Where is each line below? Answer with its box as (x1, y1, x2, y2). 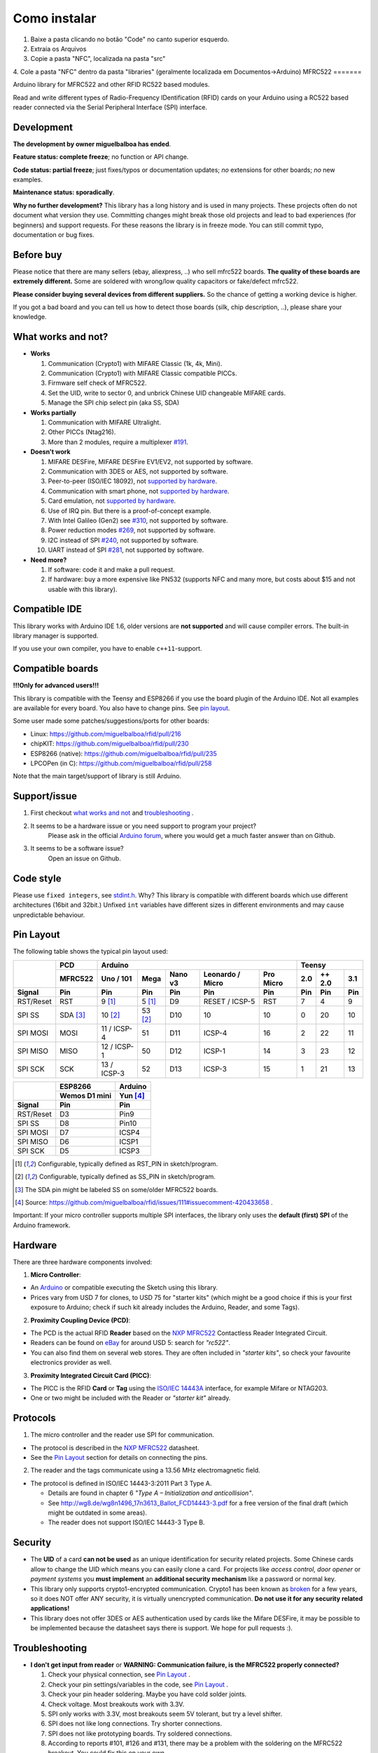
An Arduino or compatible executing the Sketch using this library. (30, 1283, 218, 1292)
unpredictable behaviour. (13, 910, 85, 919)
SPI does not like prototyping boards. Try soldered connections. (48, 1729, 232, 1738)
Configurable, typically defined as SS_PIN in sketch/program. (38, 1172, 216, 1181)
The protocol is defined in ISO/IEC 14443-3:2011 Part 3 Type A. (30, 1479, 212, 1487)
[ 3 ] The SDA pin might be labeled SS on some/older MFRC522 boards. (15, 1185, 218, 1193)
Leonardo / (203, 969, 241, 979)
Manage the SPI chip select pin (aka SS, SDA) (48, 398, 180, 407)
